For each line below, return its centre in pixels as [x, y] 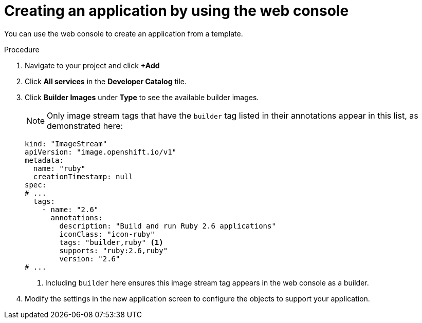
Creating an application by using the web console [177, 11]
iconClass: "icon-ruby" [107, 234]
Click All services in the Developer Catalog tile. [106, 81]
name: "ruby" [59, 168]
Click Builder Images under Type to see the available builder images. [142, 97]
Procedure [22, 49]
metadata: [44, 160]
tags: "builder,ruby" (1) [111, 242]
